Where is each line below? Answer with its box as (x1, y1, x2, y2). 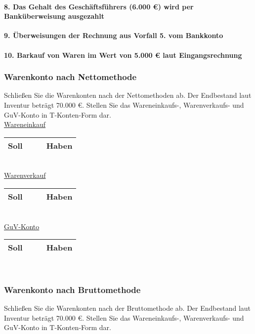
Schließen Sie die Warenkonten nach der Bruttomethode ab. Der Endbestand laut (4, 302, 251, 313)
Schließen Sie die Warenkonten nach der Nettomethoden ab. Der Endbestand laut (4, 90, 252, 100)
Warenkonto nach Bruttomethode (4, 283, 141, 295)
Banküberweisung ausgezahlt (4, 11, 104, 21)
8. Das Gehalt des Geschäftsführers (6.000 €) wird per (4, 1, 194, 11)
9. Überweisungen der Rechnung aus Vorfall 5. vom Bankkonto (4, 30, 223, 41)
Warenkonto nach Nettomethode (4, 71, 137, 83)
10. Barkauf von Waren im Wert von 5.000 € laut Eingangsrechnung (4, 49, 242, 60)
